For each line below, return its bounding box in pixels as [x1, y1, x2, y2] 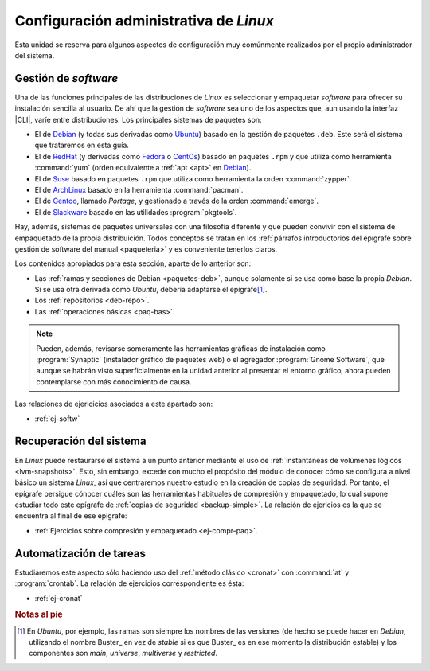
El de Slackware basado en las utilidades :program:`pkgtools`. [34, 207, 237, 217]
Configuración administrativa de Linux [14, 12, 275, 29]
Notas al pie [14, 609, 63, 620]
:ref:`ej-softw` [34, 414, 80, 423]
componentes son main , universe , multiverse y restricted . [29, 649, 218, 658]
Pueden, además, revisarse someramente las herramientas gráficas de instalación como [36, 343, 326, 353]
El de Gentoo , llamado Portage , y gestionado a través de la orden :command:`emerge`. [34, 196, 319, 206]
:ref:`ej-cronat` [34, 593, 83, 603]
